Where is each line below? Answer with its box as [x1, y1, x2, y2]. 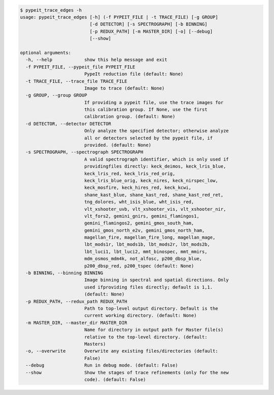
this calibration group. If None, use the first [84, 107, 208, 113]
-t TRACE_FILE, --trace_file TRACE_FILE [25, 78, 127, 84]
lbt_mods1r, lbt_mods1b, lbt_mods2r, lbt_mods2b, [84, 242, 211, 247]
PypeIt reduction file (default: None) [84, 71, 184, 77]
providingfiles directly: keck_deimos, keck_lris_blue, [84, 163, 226, 170]
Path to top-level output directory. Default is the [84, 306, 218, 311]
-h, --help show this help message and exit [25, 57, 167, 63]
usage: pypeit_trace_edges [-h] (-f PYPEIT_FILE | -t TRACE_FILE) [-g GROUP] [20, 14, 218, 20]
